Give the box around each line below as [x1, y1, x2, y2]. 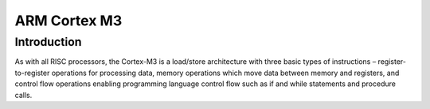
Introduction [14, 35, 82, 49]
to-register [14, 68, 50, 77]
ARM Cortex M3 [14, 12, 123, 29]
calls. [14, 90, 33, 100]
